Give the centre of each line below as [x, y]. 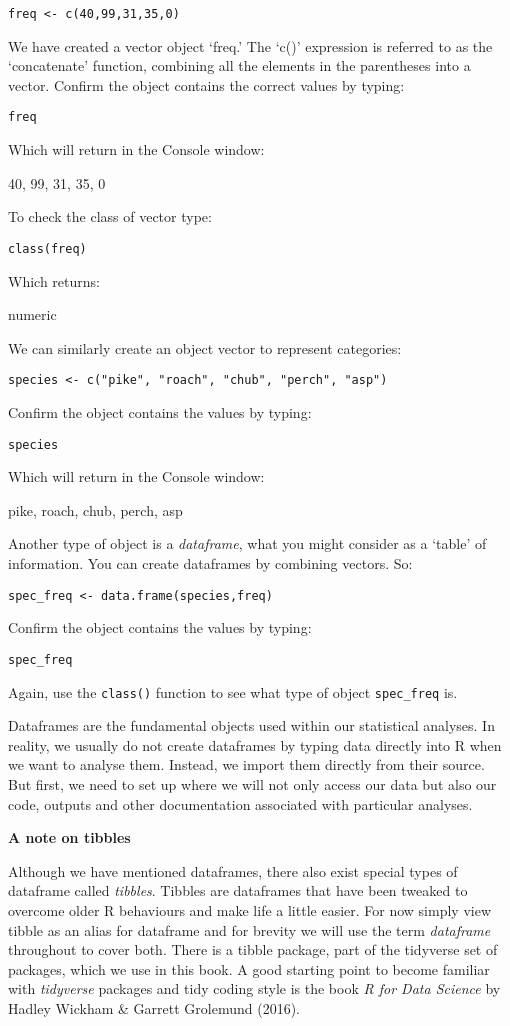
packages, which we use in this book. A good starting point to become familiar [249, 968]
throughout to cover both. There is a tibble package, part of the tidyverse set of [253, 949]
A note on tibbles [69, 837]
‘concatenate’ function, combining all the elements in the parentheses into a [239, 65]
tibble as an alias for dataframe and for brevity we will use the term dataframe [249, 929]
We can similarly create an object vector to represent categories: [205, 347]
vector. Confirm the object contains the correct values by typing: [206, 84]
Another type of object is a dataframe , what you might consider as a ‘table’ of [247, 543]
